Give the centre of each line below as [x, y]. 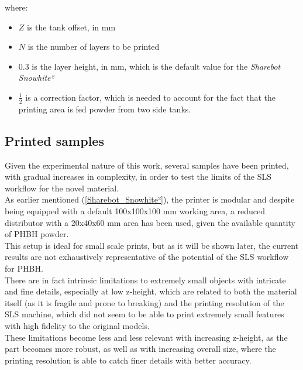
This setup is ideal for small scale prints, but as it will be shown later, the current [152, 245]
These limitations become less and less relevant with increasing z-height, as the [146, 337]
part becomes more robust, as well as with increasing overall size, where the [140, 349]
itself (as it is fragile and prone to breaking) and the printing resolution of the [144, 302]
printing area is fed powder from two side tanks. [105, 109]
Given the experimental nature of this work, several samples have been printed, [147, 165]
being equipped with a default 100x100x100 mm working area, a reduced [135, 210]
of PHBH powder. [37, 234]
